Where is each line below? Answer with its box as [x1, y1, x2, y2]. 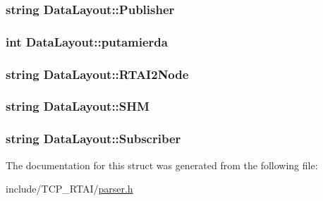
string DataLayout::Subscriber [6, 130, 181, 147]
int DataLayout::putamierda [6, 32, 168, 50]
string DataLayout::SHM [6, 97, 150, 115]
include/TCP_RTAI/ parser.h [6, 181, 133, 196]
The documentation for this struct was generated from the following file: [6, 157, 318, 172]
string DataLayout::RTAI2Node [6, 65, 189, 83]
